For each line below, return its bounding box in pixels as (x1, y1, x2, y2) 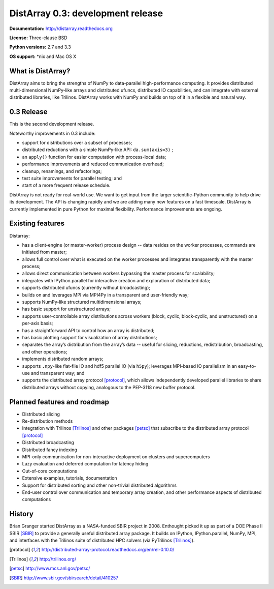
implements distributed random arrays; (22, 356, 104, 362)
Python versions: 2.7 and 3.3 (9, 44, 71, 50)
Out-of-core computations (22, 468, 77, 474)
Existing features (9, 219, 64, 228)
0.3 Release (9, 107, 48, 116)
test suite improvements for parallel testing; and (22, 175, 122, 182)
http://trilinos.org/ (39, 556, 76, 562)
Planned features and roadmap (9, 397, 109, 406)
